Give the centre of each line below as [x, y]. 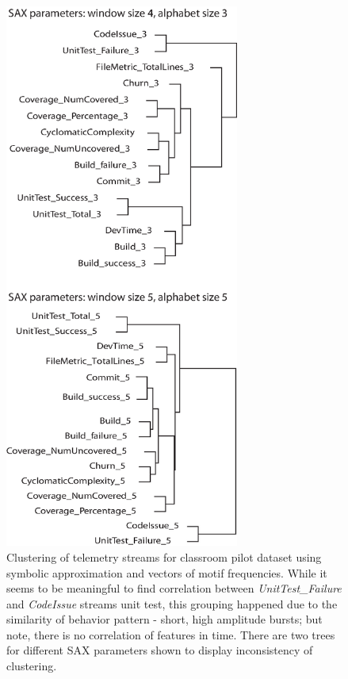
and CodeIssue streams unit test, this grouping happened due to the [172, 603]
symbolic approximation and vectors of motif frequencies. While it [167, 572]
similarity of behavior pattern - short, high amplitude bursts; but [164, 619]
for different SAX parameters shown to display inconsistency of [160, 650]
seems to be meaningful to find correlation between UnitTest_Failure [174, 588]
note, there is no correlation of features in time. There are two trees [171, 634]
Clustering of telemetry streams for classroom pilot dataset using [164, 556]
